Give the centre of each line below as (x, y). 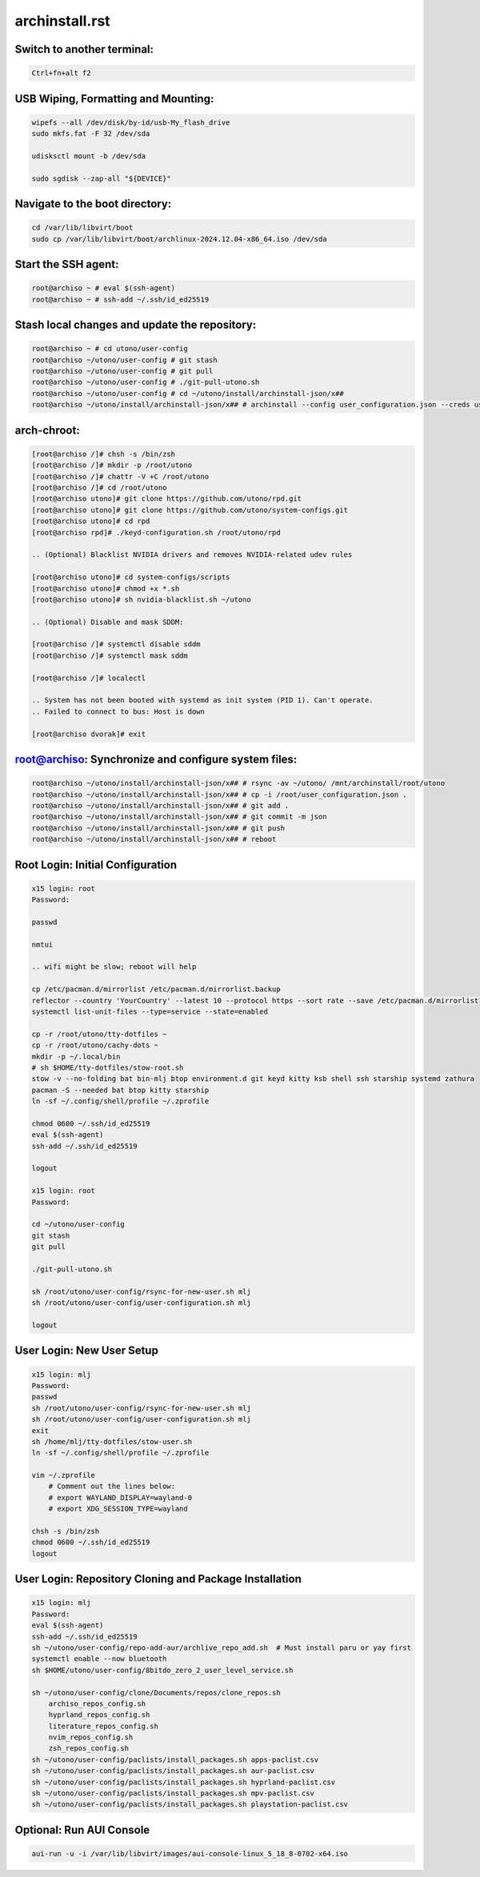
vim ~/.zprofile (64, 1475)
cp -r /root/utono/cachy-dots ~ (95, 1045)
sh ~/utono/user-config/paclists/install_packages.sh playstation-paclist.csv (190, 1805)
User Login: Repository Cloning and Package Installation (158, 1579)
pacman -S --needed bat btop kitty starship (120, 1090)
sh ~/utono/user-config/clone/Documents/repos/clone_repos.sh (156, 1693)
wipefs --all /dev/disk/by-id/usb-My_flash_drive (131, 122)
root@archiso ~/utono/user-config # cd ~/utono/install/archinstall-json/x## (188, 393)
